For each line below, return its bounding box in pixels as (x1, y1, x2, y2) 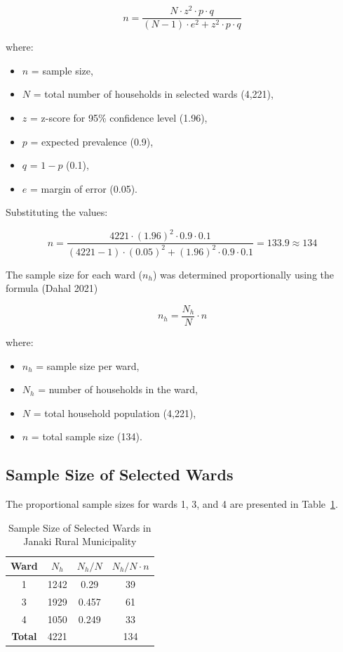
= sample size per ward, (36, 358, 140, 373)
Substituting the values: (6, 205, 108, 219)
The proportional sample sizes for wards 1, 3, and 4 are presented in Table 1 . (6, 497, 338, 511)
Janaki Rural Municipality (23, 534, 137, 549)
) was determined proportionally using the (152, 267, 335, 281)
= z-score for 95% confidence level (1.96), (29, 110, 208, 124)
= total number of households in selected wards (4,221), (33, 87, 274, 101)
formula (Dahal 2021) (6, 281, 98, 295)
